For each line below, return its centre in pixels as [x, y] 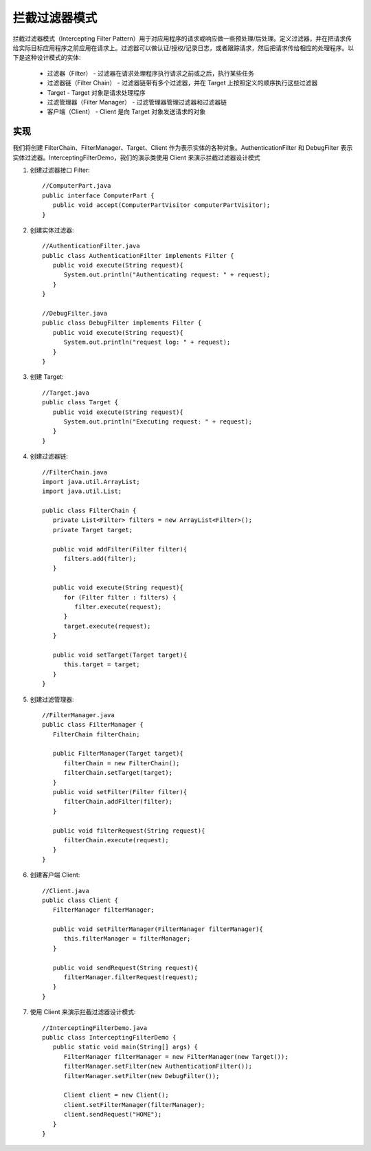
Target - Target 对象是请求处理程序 [96, 92]
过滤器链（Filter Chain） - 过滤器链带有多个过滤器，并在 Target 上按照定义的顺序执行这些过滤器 [182, 83]
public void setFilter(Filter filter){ [120, 792]
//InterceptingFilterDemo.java [95, 1028]
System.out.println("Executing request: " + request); [158, 421]
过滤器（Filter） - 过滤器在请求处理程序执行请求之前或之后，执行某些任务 [150, 73]
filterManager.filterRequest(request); [131, 977]
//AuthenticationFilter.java [91, 246]
